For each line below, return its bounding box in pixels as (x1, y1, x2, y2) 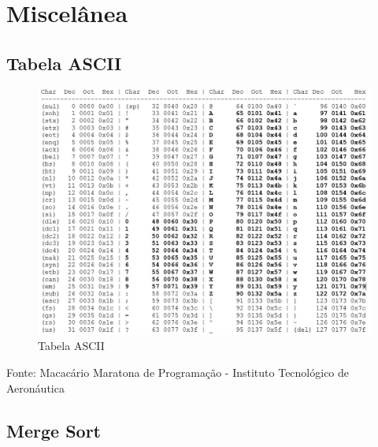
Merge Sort (6, 418, 101, 442)
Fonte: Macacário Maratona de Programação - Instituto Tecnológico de (6, 363, 350, 380)
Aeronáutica (6, 379, 65, 396)
